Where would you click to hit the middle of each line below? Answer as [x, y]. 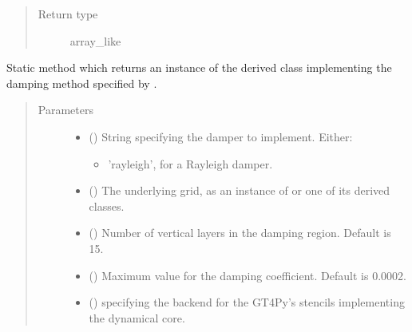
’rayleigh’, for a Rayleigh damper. [190, 163]
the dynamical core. [137, 317]
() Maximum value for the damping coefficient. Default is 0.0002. [248, 275]
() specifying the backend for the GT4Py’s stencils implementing [247, 302]
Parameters [65, 110]
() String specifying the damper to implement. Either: [221, 136]
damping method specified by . [82, 83]
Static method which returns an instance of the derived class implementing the [199, 67]
